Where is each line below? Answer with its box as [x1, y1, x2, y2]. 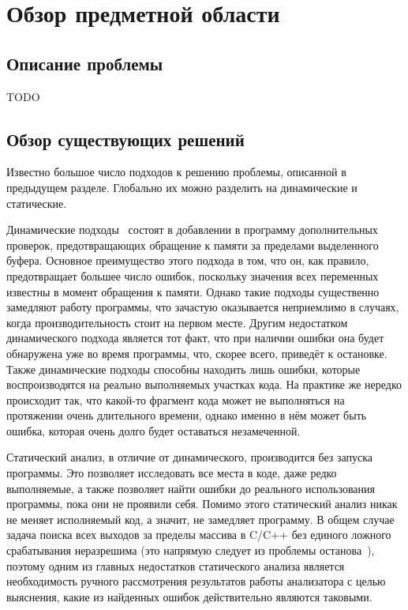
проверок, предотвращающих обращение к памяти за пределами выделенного [6, 236, 379, 253]
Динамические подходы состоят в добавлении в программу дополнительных [6, 221, 378, 238]
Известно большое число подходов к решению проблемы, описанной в [6, 164, 346, 180]
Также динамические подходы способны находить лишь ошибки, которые [6, 360, 361, 377]
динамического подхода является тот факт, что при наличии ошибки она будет [6, 329, 384, 346]
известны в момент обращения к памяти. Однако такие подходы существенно [6, 283, 380, 299]
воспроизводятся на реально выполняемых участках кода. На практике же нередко [6, 376, 402, 393]
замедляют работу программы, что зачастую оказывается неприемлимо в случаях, [6, 299, 399, 315]
